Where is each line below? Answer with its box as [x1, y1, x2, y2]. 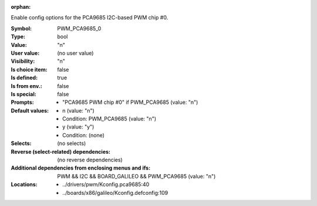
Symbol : [11, 25, 32, 32]
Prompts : [11, 99, 35, 106]
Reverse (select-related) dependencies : [11, 148, 111, 155]
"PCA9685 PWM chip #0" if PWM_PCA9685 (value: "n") [62, 99, 198, 106]
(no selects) [57, 140, 86, 147]
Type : [11, 33, 26, 40]
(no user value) [57, 49, 94, 56]
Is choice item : [11, 66, 48, 73]
